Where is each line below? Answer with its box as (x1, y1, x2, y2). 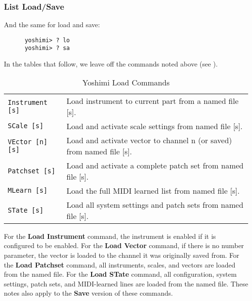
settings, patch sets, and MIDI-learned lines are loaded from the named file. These (4, 278, 248, 288)
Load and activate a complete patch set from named (66, 159, 244, 171)
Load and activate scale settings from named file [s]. (66, 120, 243, 132)
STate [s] (8, 206, 44, 214)
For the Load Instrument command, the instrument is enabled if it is (4, 231, 216, 241)
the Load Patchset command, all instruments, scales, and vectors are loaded (4, 259, 236, 269)
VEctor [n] (8, 137, 47, 146)
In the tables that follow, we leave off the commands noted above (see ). (4, 59, 218, 69)
